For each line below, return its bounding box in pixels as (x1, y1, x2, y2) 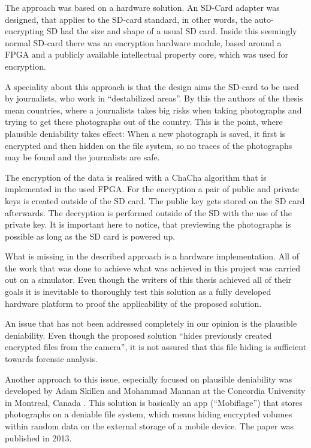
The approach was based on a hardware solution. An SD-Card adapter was (5, 1, 280, 13)
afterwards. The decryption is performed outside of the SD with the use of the (5, 206, 292, 219)
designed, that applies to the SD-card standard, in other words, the (5, 13, 252, 25)
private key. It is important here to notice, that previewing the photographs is (5, 218, 291, 231)
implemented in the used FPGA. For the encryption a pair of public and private (5, 183, 299, 195)
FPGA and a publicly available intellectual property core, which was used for (5, 48, 288, 61)
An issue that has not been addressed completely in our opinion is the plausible (5, 317, 297, 330)
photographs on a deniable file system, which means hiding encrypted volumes (5, 408, 292, 420)
